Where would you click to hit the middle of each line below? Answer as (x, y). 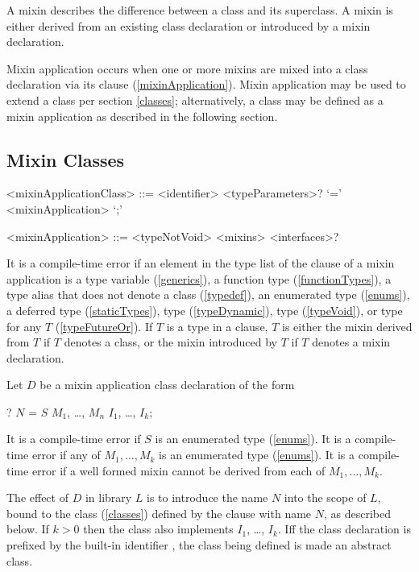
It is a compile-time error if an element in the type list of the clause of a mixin (201, 263)
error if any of (66, 455)
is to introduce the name (207, 497)
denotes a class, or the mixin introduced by (171, 342)
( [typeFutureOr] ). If (104, 326)
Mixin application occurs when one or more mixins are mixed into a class (187, 68)
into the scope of (325, 497)
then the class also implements (158, 529)
